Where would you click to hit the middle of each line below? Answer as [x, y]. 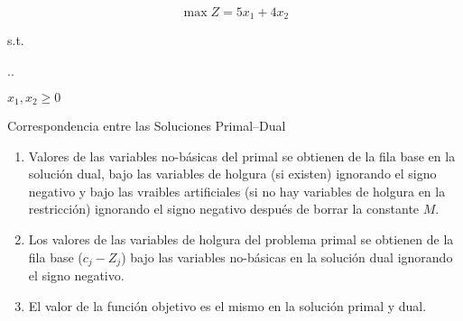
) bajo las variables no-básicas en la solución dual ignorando [287, 257]
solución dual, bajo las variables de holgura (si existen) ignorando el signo [232, 174]
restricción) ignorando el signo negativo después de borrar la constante [224, 209]
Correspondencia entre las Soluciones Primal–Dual [147, 126]
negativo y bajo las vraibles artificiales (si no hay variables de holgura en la [237, 191]
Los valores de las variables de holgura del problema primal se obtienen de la [241, 239]
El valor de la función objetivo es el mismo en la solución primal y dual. [227, 305]
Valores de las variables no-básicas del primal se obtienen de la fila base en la [242, 156]
